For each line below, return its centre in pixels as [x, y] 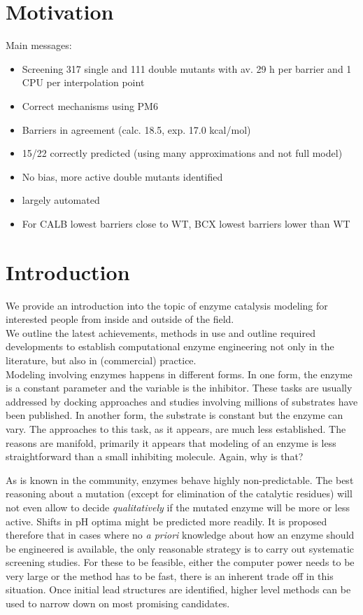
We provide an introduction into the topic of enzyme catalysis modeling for [167, 305]
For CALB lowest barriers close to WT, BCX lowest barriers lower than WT [186, 223]
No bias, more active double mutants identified [122, 176]
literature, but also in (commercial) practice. [101, 360]
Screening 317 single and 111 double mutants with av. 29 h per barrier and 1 [187, 68]
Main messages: [39, 45]
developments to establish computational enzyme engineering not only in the [170, 346]
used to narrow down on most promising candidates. [118, 603]
